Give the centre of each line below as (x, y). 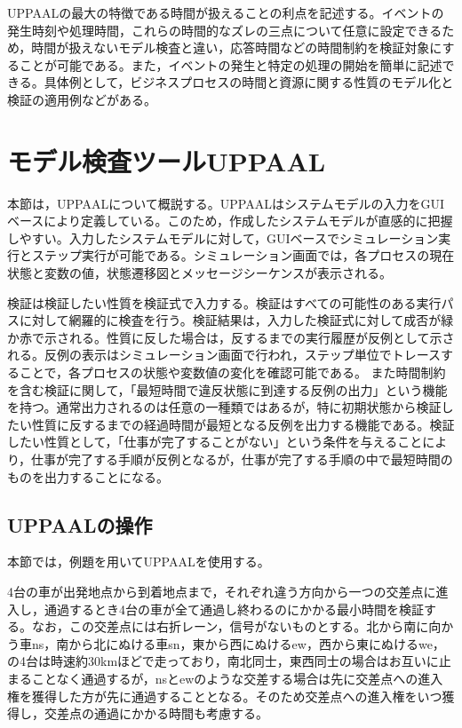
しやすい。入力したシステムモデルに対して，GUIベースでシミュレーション (223, 237)
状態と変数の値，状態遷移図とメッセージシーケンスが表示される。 (200, 273)
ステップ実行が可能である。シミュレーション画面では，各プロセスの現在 (243, 255)
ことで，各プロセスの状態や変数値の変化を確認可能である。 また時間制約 (232, 372)
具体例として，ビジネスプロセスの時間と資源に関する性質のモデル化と (249, 82)
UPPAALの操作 (80, 524)
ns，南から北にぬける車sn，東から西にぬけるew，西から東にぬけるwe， (238, 643)
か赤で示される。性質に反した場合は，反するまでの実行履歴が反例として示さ (231, 337)
